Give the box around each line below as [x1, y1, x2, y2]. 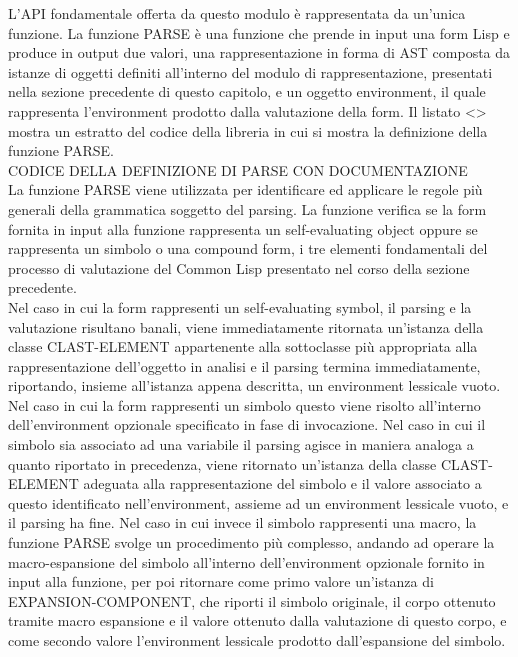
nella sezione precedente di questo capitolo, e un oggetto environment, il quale [8, 81, 486, 102]
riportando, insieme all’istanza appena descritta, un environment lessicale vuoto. [8, 375, 501, 396]
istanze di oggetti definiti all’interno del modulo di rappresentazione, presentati [8, 61, 493, 82]
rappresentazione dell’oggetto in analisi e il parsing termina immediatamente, [8, 355, 481, 376]
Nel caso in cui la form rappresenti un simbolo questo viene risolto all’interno [8, 394, 481, 415]
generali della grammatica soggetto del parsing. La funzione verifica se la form [8, 198, 487, 219]
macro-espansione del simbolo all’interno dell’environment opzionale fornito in [8, 551, 485, 572]
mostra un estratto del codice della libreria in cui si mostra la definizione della [8, 120, 488, 141]
